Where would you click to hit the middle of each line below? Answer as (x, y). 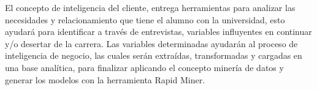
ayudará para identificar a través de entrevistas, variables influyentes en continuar (158, 32)
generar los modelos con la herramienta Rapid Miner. (105, 79)
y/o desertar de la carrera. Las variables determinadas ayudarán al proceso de (151, 43)
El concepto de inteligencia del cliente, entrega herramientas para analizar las (150, 7)
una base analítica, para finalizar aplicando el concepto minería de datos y (144, 67)
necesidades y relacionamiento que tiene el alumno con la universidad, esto (145, 19)
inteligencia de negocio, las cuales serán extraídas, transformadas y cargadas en (154, 55)
